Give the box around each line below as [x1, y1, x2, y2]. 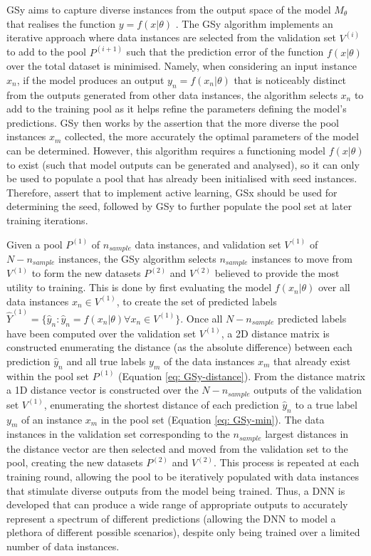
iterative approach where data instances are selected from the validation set [6, 30, 336, 45]
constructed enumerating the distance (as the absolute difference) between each [6, 340, 352, 355]
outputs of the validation [254, 382, 362, 397]
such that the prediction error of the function [126, 44, 324, 59]
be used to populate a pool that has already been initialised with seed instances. [6, 171, 357, 186]
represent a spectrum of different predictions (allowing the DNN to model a [6, 510, 336, 525]
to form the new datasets [31, 266, 141, 280]
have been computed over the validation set [6, 325, 197, 340]
